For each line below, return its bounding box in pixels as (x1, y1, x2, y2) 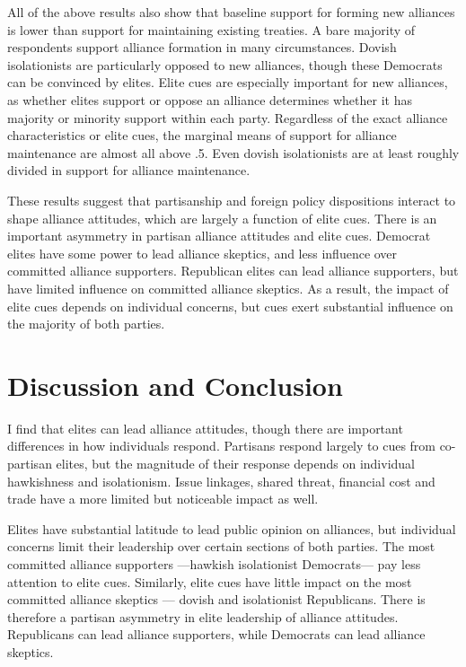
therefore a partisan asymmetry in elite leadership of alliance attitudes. (7, 607, 399, 626)
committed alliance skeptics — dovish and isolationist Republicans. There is (7, 590, 426, 609)
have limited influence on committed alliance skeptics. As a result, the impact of (7, 278, 449, 297)
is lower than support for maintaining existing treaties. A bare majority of (7, 20, 416, 39)
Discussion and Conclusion (7, 366, 343, 403)
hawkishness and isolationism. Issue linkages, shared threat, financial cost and (7, 471, 435, 490)
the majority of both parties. (7, 314, 165, 333)
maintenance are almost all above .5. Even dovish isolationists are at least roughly (7, 143, 460, 162)
